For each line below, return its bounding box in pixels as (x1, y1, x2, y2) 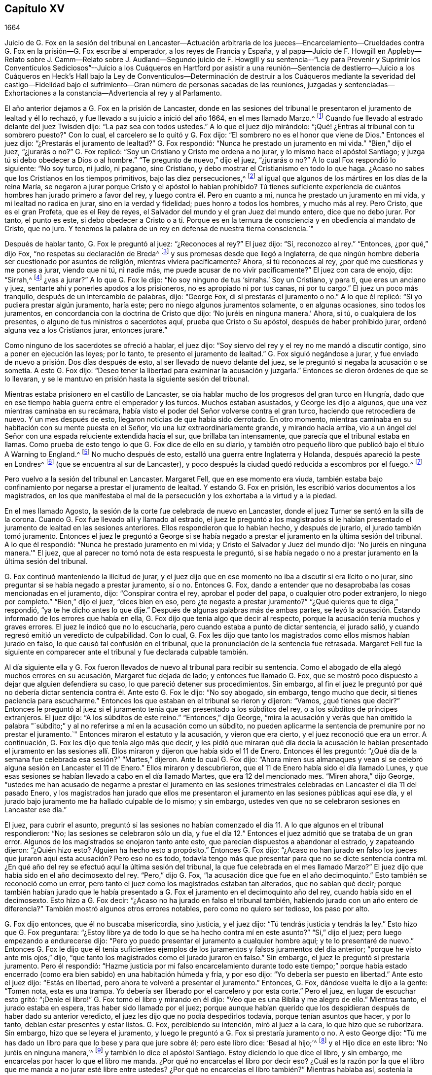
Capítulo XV (4, 2, 65, 15)
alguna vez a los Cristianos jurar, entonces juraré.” (4, 326, 168, 335)
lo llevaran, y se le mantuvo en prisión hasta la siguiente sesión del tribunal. (4, 375, 250, 383)
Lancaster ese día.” (4, 805, 67, 814)
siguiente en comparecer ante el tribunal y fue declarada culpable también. (4, 648, 249, 657)
